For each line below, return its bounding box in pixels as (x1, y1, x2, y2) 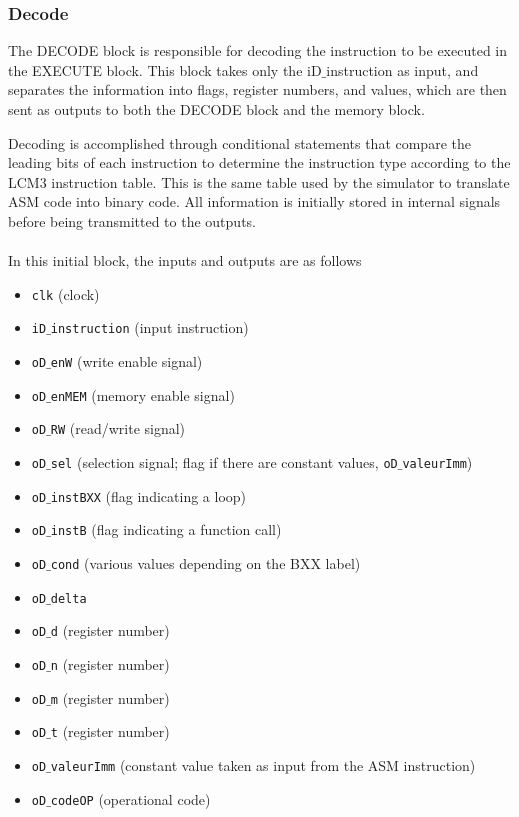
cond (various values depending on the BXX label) (50, 553, 361, 573)
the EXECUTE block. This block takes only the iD (8, 59, 322, 80)
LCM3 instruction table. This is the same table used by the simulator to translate (8, 171, 510, 192)
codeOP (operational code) (50, 788, 211, 809)
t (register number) (50, 721, 170, 742)
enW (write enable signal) (50, 351, 203, 372)
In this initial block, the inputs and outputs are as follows (8, 250, 362, 271)
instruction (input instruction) (50, 317, 249, 338)
